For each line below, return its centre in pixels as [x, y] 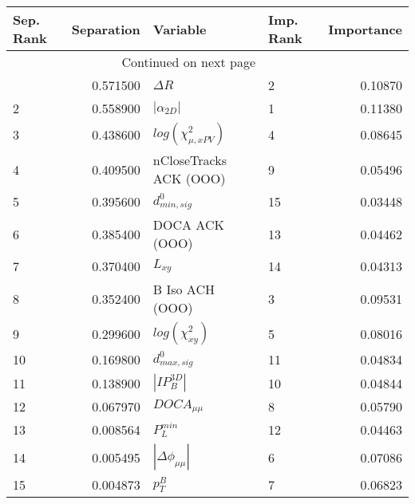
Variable [180, 29]
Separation [106, 29]
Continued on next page [189, 62]
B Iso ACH [184, 289]
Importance [365, 29]
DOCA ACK [188, 224]
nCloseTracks [190, 160]
